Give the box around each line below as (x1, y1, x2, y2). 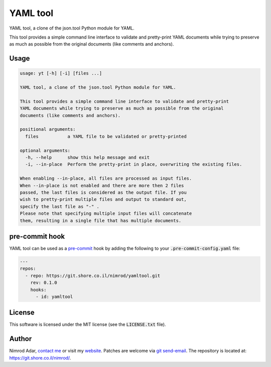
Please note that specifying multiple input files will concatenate (20, 211, 192, 216)
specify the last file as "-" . (20, 203, 100, 209)
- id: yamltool (36, 293, 73, 299)
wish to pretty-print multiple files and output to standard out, (20, 197, 187, 202)
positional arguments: (20, 127, 76, 132)
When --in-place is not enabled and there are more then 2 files (20, 183, 184, 188)
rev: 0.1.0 (30, 280, 57, 285)
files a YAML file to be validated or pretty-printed (25, 133, 187, 139)
